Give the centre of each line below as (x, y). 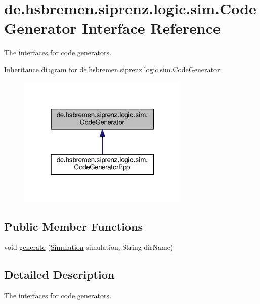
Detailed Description (59, 274)
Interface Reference (151, 28)
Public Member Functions (73, 226)
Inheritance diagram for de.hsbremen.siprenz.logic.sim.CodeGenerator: (113, 69)
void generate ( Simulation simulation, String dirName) (89, 247)
